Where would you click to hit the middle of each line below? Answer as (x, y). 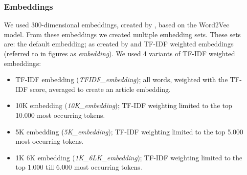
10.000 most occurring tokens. (60, 115)
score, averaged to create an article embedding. (100, 89)
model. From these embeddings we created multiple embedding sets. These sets (123, 34)
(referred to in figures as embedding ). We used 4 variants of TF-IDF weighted (120, 53)
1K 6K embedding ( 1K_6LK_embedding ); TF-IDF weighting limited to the (129, 157)
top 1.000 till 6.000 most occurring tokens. (79, 167)
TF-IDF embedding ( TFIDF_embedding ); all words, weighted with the (122, 79)
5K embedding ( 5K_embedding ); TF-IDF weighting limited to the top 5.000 (129, 131)
